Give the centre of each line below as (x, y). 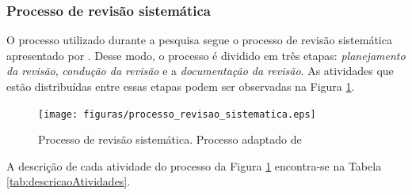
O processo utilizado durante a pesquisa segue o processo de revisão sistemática (199, 40)
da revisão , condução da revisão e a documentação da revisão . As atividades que (200, 71)
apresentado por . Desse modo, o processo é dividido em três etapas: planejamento (206, 55)
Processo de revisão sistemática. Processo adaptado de (170, 139)
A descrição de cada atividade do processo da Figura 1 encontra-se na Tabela (194, 165)
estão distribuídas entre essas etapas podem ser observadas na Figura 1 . (181, 86)
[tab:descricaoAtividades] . (69, 181)
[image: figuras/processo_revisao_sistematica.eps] (177, 114)
